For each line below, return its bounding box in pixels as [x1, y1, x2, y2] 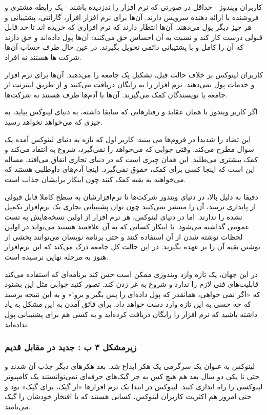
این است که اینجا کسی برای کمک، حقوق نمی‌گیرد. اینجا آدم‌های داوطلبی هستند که [5, 164, 255, 174]
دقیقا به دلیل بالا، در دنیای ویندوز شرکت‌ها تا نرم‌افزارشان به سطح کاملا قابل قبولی [5, 191, 258, 202]
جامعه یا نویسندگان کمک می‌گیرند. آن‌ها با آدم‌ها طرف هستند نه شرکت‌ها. [5, 89, 228, 100]
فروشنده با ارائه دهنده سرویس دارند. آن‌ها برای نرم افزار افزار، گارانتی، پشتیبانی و [5, 11, 259, 22]
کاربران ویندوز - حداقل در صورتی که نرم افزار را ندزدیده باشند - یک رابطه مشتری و [5, 2, 262, 12]
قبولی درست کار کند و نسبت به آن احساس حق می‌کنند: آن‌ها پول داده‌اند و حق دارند [5, 31, 263, 42]
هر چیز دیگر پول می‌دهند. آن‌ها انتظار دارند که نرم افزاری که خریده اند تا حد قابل [5, 22, 252, 32]
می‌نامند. [5, 401, 31, 411]
